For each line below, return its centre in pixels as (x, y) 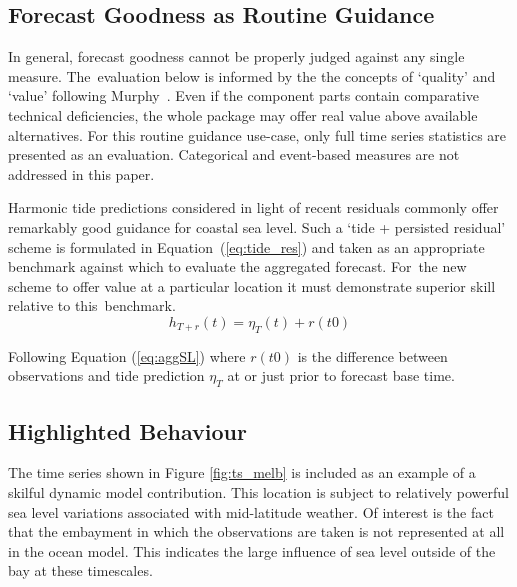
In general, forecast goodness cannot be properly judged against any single (236, 56)
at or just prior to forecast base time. (341, 375)
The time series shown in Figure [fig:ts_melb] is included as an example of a (242, 472)
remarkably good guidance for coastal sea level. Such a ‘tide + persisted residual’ (257, 226)
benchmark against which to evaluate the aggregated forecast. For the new (237, 266)
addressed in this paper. (81, 173)
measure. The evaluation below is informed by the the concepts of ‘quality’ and (252, 75)
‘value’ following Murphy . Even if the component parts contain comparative (243, 95)
